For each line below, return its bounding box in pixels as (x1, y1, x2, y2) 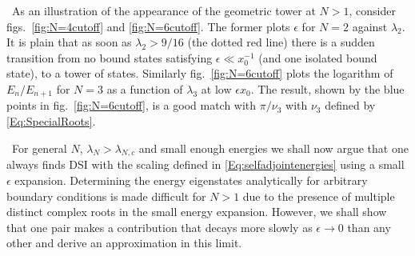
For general (11, 139, 67, 156)
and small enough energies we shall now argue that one (138, 139, 409, 156)
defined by (325, 97, 376, 114)
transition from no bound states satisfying (6, 49, 213, 66)
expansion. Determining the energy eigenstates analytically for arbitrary (14, 172, 368, 188)
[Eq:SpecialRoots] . (6, 113, 96, 130)
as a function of (106, 80, 183, 97)
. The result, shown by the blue (250, 80, 405, 97)
